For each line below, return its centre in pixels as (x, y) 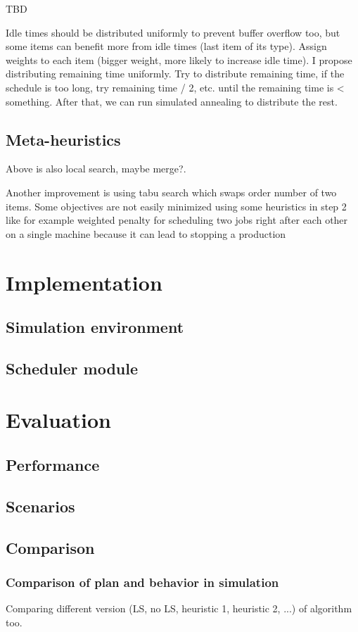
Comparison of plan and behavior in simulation (142, 582)
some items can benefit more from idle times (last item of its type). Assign (166, 46)
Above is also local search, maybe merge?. (96, 169)
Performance (53, 465)
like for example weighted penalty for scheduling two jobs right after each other (177, 220)
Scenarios (40, 506)
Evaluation (58, 420)
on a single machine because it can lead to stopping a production (146, 233)
